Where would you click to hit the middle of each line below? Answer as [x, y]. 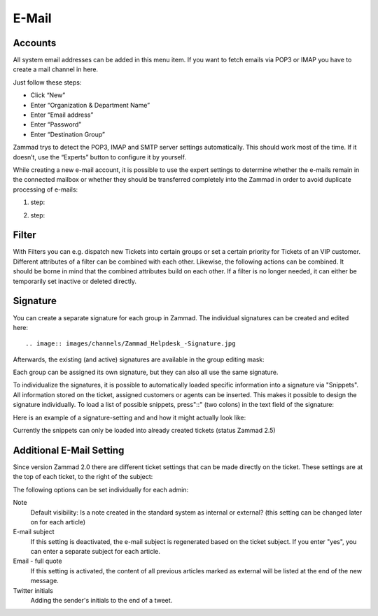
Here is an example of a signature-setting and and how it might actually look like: [129, 417]
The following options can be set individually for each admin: [101, 489]
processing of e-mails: [45, 189]
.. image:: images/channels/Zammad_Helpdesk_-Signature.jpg [131, 344]
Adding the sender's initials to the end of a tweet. [101, 601]
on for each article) [58, 522]
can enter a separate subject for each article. [96, 552]
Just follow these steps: [47, 82]
